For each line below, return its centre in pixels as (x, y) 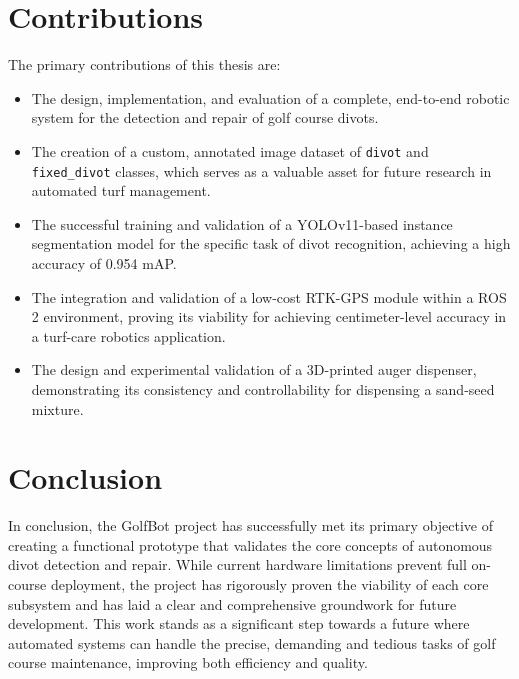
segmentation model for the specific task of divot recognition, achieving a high (271, 243)
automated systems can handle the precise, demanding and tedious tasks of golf (252, 642)
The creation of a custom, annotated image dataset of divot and (230, 150)
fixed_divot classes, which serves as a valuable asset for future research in (261, 170)
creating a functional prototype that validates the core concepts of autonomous (250, 544)
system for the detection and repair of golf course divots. (205, 117)
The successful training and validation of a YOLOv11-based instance (242, 223)
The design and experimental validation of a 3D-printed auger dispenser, (254, 369)
